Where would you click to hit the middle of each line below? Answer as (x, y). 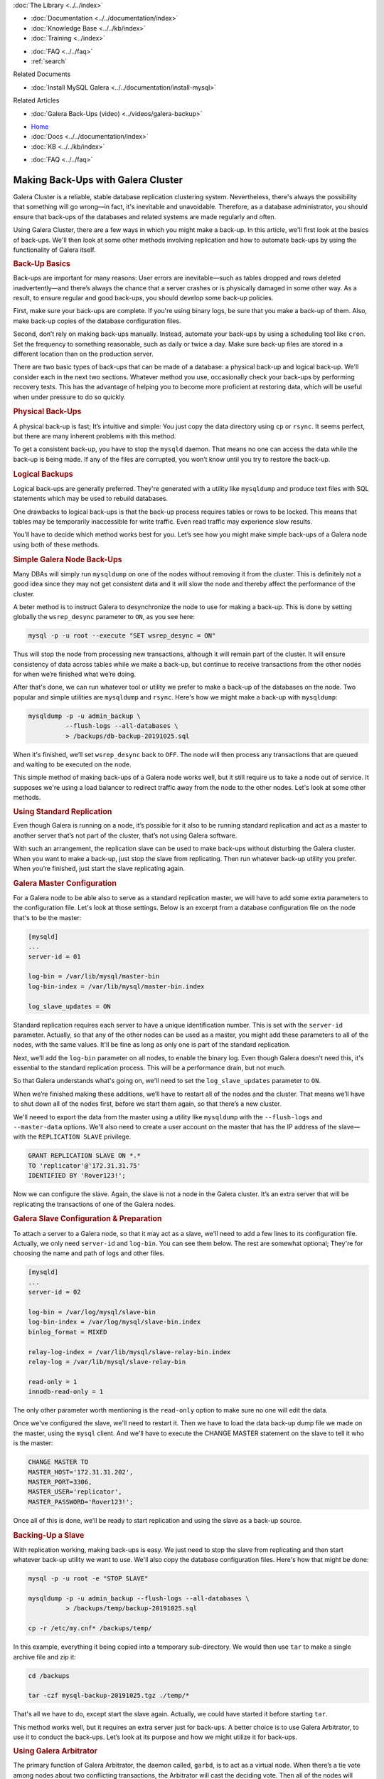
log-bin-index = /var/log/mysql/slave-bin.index (114, 1322)
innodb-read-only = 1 (66, 1392)
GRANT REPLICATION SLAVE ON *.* (85, 1156)
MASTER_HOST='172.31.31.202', (81, 1472)
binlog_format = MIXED (68, 1332)
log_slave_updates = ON (70, 1006)
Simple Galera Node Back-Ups (68, 559)
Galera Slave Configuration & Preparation (88, 1219)
